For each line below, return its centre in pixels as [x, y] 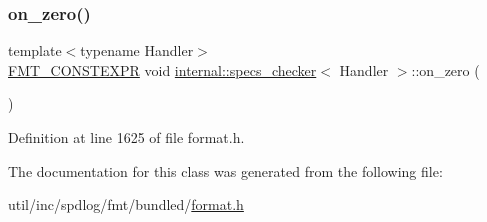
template [35, 50]
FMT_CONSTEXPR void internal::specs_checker [162, 69]
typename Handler [137, 50]
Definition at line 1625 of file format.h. [126, 137]
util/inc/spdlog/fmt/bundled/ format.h [126, 204]
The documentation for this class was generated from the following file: [225, 170]
